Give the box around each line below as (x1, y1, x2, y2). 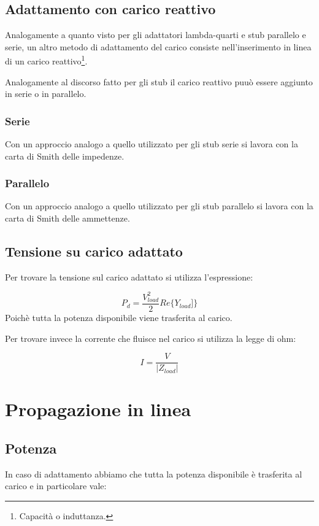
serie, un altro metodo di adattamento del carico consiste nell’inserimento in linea (5, 40, 312, 53)
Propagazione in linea (5, 396, 191, 422)
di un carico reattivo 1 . (5, 53, 88, 68)
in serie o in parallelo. (5, 87, 86, 100)
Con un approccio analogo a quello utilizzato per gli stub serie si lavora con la (5, 137, 298, 150)
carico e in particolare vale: (5, 479, 107, 492)
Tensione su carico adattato (5, 242, 183, 261)
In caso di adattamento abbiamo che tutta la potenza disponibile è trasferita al (5, 467, 302, 480)
